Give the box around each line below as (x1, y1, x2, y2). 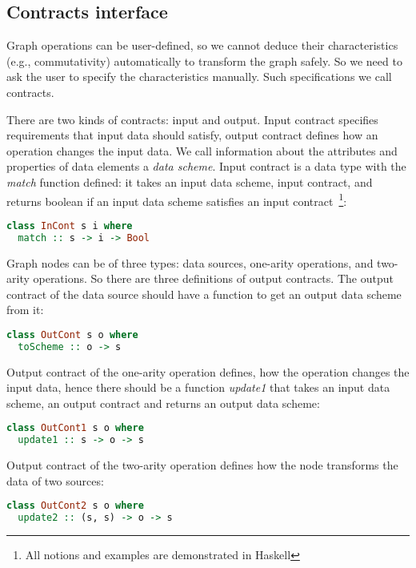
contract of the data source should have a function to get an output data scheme (6, 285, 402, 302)
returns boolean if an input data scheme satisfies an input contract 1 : (6, 190, 347, 209)
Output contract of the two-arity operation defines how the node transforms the (6, 457, 398, 473)
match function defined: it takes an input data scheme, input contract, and (6, 173, 373, 190)
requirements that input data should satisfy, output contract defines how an (6, 127, 378, 143)
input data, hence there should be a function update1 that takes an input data (6, 379, 390, 396)
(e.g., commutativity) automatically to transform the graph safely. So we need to (6, 52, 402, 69)
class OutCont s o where (6, 328, 138, 340)
